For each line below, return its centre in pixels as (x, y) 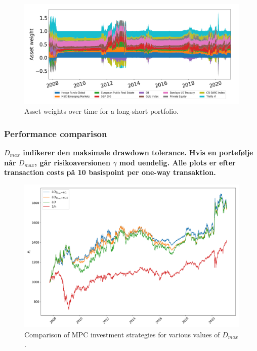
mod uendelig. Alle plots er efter (177, 162)
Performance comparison (56, 133)
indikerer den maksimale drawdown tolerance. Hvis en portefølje (138, 152)
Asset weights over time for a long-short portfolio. (101, 111)
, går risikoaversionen (72, 162)
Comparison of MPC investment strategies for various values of (122, 334)
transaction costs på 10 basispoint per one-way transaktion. (110, 172)
